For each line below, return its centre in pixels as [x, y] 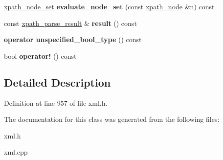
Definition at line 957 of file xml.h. [56, 103]
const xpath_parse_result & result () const [70, 23]
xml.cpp [16, 152]
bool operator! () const [40, 56]
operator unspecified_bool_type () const [73, 39]
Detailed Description [57, 82]
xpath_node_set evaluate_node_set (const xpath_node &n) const [109, 6]
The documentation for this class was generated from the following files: [112, 119]
